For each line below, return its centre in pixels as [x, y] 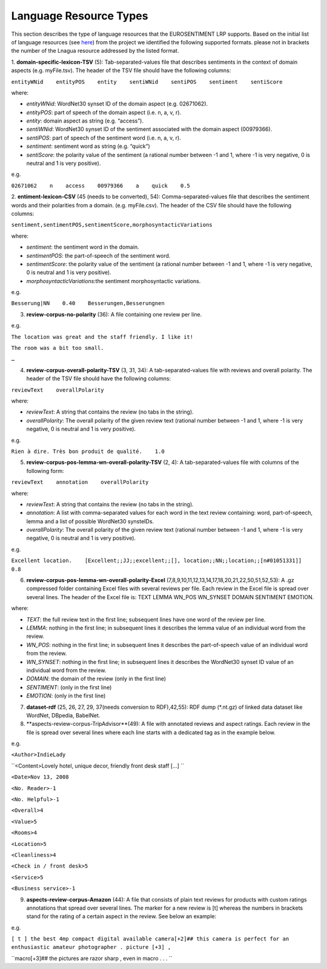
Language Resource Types [80, 16]
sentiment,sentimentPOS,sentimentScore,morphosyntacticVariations [112, 225]
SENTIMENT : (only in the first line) [69, 687]
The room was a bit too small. [58, 348]
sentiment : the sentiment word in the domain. [83, 247]
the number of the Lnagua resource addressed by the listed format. [95, 51]
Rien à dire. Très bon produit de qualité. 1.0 [88, 451]
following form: [45, 471]
